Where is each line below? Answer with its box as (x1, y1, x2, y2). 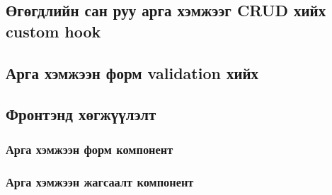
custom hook (6, 20, 101, 42)
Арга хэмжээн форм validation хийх (6, 61, 259, 83)
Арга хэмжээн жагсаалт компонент (6, 172, 194, 190)
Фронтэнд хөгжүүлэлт (6, 103, 156, 125)
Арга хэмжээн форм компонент (6, 140, 173, 158)
